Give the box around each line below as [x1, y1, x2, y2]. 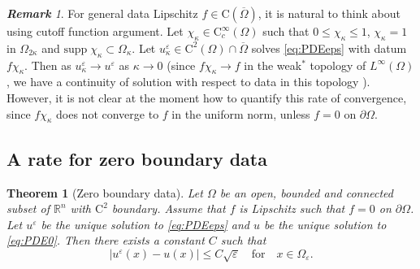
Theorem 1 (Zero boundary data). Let [6, 184, 203, 201]
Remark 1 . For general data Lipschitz [6, 5, 198, 21]
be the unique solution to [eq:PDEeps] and [41, 215, 250, 232]
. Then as [24, 56, 71, 73]
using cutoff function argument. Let [6, 23, 184, 39]
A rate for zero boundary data [6, 145, 267, 171]
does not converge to [56, 105, 159, 122]
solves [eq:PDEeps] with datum [251, 39, 407, 56]
